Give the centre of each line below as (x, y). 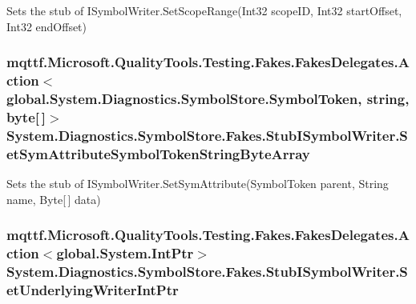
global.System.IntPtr (125, 253)
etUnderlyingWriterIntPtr (93, 289)
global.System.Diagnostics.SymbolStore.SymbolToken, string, (208, 98)
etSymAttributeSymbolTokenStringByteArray (158, 153)
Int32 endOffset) (47, 26)
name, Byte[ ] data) (54, 199)
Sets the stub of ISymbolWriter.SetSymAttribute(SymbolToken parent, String (198, 184)
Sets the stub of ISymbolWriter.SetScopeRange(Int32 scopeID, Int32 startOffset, (204, 10)
